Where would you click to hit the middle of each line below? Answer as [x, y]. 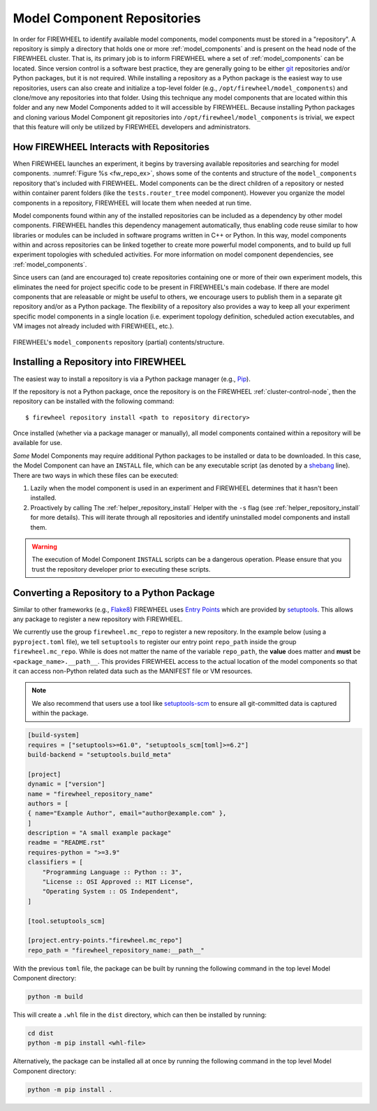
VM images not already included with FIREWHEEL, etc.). [94, 326]
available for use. [38, 443]
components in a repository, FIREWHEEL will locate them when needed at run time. [132, 203]
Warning [44, 546]
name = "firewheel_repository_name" [90, 794]
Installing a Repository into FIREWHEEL [99, 362]
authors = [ [48, 803]
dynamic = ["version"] [66, 784]
